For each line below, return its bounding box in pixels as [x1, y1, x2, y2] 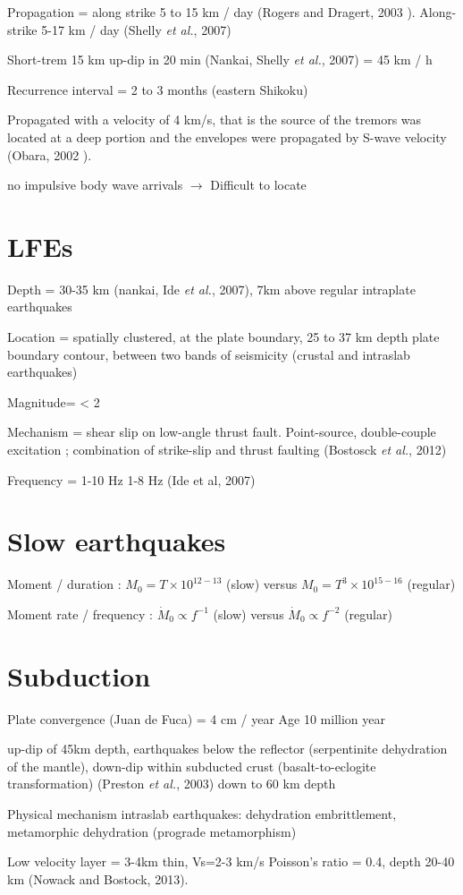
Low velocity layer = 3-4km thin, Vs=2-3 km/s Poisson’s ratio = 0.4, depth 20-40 [7, 852, 455, 871]
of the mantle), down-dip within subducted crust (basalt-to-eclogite [7, 756, 376, 775]
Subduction [7, 657, 151, 694]
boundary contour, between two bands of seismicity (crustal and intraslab [7, 345, 410, 363]
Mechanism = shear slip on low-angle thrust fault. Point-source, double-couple [7, 422, 436, 441]
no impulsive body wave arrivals [7, 175, 183, 194]
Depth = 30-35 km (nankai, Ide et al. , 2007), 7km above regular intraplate [7, 279, 416, 298]
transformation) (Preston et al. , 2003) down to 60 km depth [7, 774, 336, 793]
